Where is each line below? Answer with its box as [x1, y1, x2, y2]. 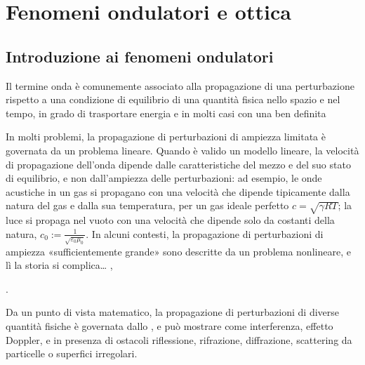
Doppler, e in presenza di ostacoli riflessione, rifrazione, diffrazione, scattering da [6, 332, 352, 347]
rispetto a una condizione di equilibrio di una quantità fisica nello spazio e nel [6, 92, 340, 107]
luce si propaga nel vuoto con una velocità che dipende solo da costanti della [6, 213, 335, 227]
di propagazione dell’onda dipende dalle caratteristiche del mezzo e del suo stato [6, 157, 351, 171]
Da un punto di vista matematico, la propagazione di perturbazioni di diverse [6, 305, 339, 319]
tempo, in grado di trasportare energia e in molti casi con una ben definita [6, 105, 326, 120]
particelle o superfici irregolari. [6, 346, 138, 361]
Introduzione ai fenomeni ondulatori [6, 45, 274, 67]
